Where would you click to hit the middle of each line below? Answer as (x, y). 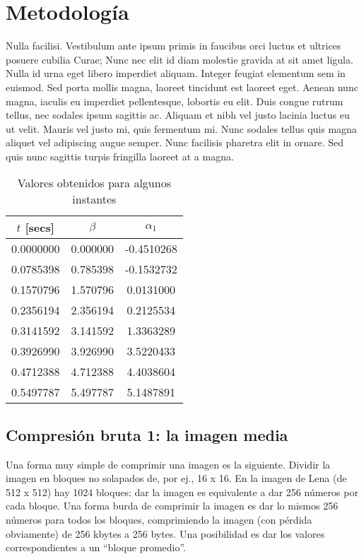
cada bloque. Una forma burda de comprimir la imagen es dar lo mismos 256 (172, 506)
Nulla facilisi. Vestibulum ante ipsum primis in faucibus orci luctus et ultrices (174, 46)
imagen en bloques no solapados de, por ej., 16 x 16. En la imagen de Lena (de (176, 478)
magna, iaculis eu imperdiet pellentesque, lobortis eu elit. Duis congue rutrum (175, 101)
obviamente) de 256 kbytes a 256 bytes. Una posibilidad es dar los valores (165, 533)
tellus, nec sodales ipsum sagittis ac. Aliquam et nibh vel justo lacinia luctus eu (178, 115)
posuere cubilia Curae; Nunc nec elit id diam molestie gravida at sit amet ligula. (180, 59)
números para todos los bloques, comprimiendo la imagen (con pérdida (159, 520)
